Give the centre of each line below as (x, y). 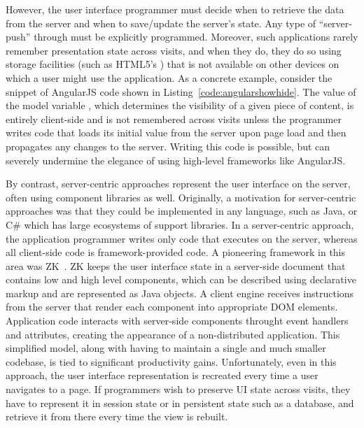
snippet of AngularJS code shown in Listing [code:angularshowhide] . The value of (181, 91)
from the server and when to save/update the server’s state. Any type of (161, 23)
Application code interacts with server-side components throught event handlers (177, 321)
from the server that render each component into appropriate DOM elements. (172, 307)
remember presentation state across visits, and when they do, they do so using (174, 50)
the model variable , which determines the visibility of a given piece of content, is (180, 105)
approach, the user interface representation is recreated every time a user (162, 375)
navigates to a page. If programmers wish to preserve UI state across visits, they (178, 389)
